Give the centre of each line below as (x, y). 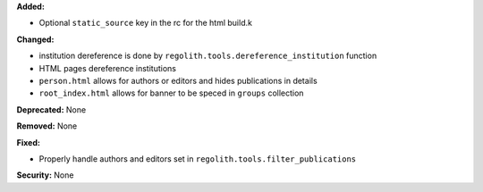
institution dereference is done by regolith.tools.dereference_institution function (208, 56)
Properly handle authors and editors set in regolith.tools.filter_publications (198, 159)
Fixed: (28, 142)
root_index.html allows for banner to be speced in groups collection (171, 93)
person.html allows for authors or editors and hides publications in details (178, 80)
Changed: (35, 39)
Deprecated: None (51, 109)
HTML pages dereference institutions (107, 68)
